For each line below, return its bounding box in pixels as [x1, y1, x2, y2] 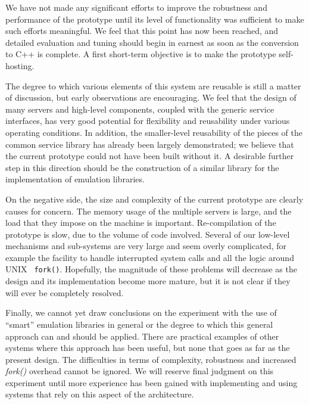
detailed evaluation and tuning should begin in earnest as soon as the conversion [5, 36, 299, 48]
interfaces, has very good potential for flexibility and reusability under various [5, 114, 290, 127]
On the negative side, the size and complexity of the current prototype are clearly [5, 192, 304, 205]
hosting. [5, 59, 35, 72]
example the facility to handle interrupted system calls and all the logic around [5, 251, 294, 263]
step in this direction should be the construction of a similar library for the [5, 161, 279, 173]
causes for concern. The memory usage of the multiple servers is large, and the [5, 204, 292, 217]
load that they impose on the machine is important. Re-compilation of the [5, 216, 276, 229]
